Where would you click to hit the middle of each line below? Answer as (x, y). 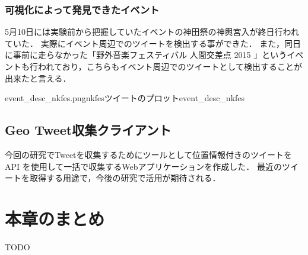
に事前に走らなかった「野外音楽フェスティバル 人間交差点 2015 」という (146, 55)
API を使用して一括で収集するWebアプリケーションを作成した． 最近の (143, 166)
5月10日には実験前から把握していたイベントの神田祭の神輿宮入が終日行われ (152, 32)
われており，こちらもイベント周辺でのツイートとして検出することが (170, 66)
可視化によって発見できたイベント (82, 9)
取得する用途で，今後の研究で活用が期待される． (125, 178)
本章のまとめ (55, 218)
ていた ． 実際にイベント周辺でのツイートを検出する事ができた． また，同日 (153, 43)
